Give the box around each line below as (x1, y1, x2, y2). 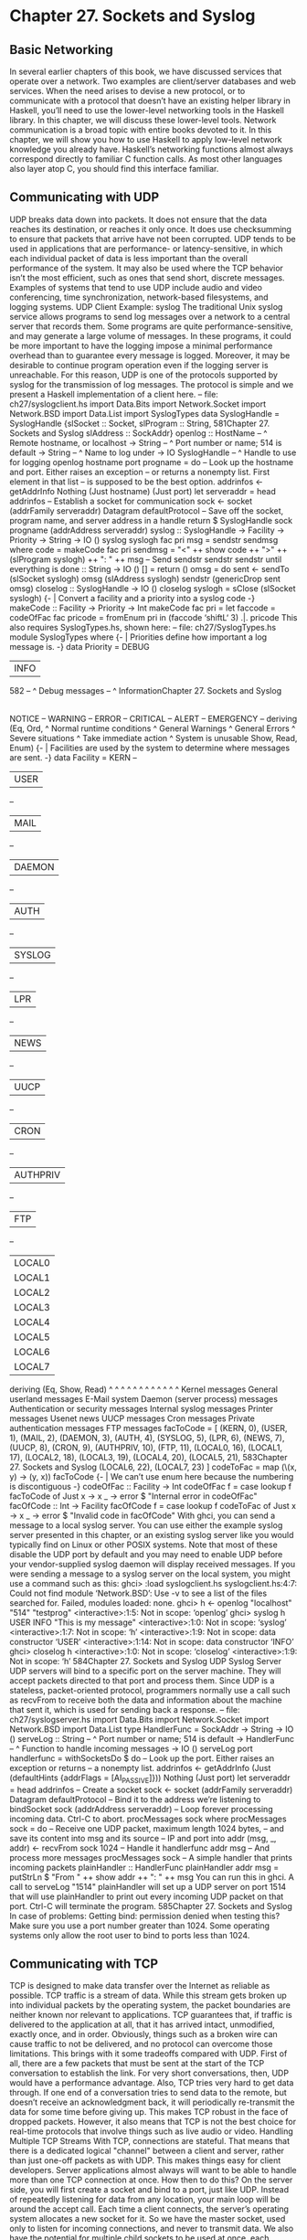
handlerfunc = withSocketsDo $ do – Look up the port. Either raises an (9, 1752, 275, 1764)
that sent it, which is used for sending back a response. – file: (9, 1704, 240, 1715)
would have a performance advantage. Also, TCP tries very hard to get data (9, 2077, 294, 2088)
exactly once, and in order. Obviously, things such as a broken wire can (9, 2029, 279, 2040)
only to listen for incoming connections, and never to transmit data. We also (9, 2223, 294, 2235)
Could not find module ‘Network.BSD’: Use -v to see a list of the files (9, 1587, 268, 1598)
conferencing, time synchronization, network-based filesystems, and (9, 292, 269, 303)
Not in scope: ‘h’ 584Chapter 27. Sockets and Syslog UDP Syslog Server (9, 1655, 281, 1666)
